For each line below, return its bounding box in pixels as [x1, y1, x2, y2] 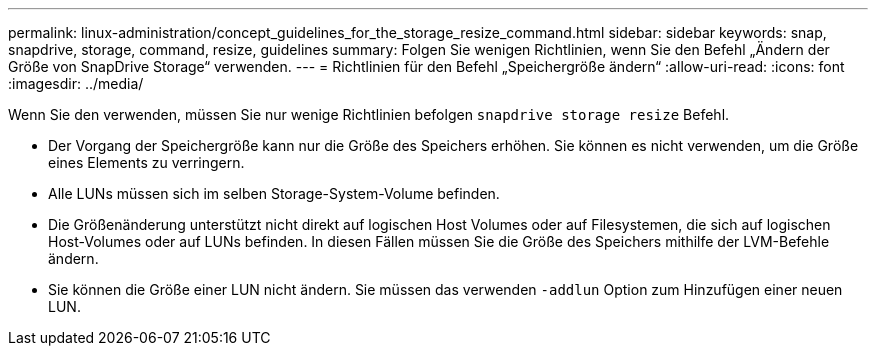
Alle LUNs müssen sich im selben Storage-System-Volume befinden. [48, 185, 500, 202]
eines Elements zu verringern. [48, 154, 245, 171]
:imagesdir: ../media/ [8, 75, 144, 92]
